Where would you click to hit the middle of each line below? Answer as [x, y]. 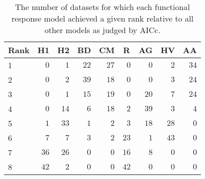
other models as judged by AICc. [102, 30]
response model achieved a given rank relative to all [102, 18]
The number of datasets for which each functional [102, 7]
